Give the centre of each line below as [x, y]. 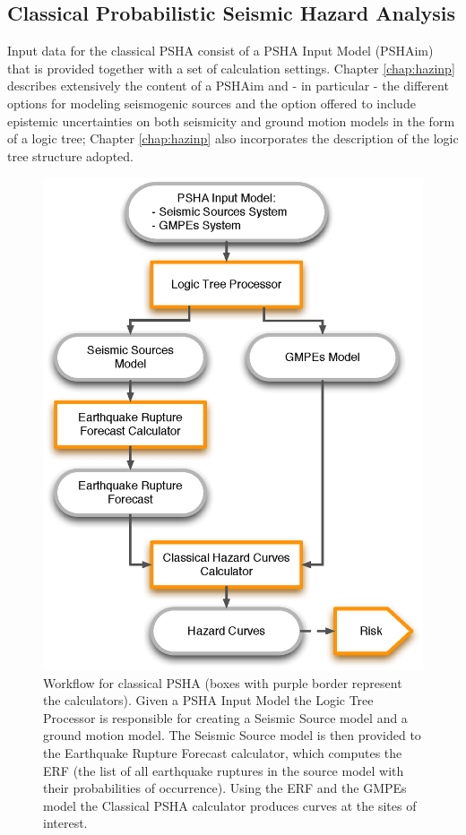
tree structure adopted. [70, 155]
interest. [65, 823]
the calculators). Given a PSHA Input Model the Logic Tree [208, 700]
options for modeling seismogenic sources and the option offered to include [211, 103]
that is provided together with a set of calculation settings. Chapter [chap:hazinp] [231, 68]
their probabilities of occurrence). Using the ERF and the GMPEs [225, 788]
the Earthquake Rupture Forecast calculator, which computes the [223, 753]
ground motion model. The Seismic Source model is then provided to [232, 735]
